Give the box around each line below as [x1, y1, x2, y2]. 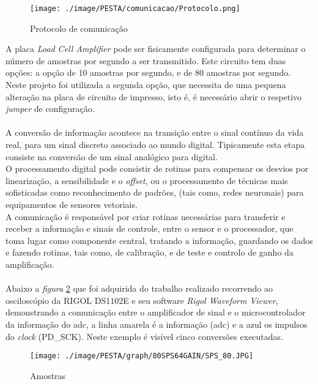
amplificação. [6, 257, 54, 270]
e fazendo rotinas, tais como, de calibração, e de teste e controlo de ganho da [6, 246, 294, 259]
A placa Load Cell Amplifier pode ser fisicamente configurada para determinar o [6, 42, 306, 55]
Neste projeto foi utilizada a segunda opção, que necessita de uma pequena [6, 78, 286, 91]
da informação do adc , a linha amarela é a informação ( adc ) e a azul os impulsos [6, 317, 308, 330]
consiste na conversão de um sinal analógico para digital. [6, 150, 218, 163]
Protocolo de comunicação [30, 21, 128, 34]
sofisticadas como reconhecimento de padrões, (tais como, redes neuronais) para [6, 186, 304, 199]
